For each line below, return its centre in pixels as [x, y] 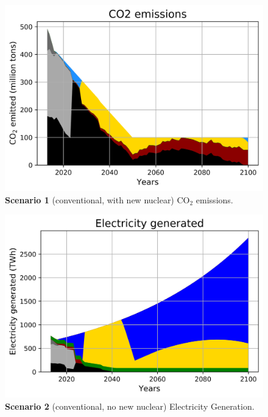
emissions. [214, 199]
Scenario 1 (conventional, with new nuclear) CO [97, 199]
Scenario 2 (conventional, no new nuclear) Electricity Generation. [130, 406]
